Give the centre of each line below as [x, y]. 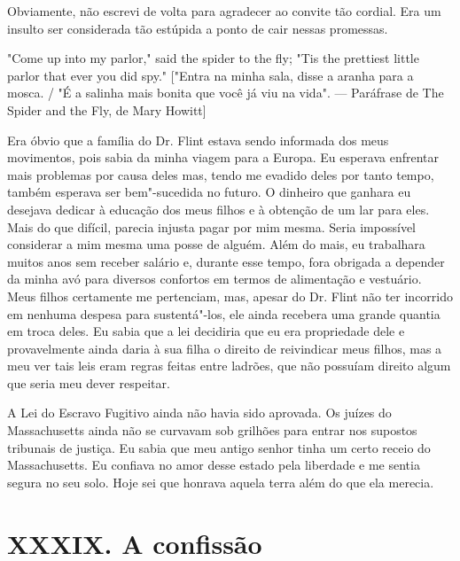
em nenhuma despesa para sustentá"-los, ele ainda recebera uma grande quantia [224, 313]
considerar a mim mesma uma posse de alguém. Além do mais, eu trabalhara [216, 244]
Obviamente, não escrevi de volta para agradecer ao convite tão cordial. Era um [224, 11]
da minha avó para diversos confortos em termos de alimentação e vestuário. [214, 279]
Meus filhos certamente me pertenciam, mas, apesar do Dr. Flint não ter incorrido [230, 296]
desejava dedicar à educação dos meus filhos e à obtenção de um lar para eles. [218, 209]
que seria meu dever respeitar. [89, 382]
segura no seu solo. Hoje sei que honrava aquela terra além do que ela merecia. [221, 482]
